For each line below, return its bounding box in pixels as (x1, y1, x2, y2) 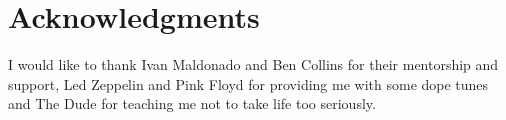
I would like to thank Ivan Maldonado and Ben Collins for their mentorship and (8, 54, 499, 75)
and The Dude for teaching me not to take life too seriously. (8, 93, 376, 114)
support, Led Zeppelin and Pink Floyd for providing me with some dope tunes (8, 73, 489, 94)
